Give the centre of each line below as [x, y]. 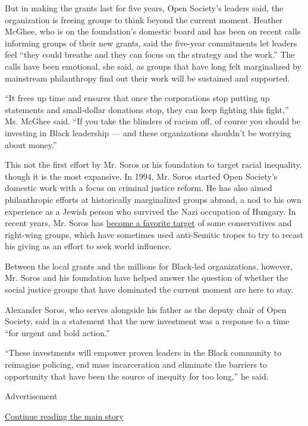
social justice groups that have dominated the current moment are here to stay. [149, 289]
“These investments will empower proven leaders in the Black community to [143, 353]
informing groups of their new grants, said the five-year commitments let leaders [151, 43]
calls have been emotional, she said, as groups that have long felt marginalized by [153, 66]
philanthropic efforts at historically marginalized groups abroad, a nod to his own [153, 199]
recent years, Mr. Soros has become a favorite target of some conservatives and [148, 223]
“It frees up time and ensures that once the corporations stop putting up [137, 98]
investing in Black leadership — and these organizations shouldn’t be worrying [148, 132]
